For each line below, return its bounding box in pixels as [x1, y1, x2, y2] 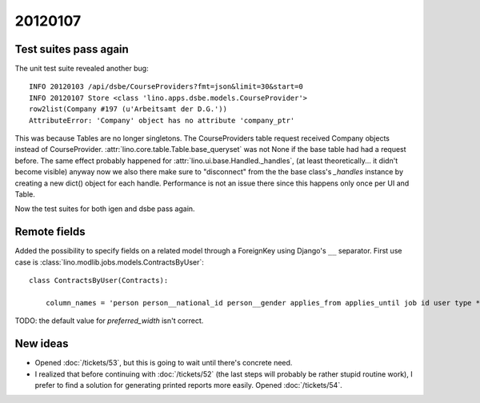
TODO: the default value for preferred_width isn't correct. [14, 316, 204, 325]
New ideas [14, 337, 69, 351]
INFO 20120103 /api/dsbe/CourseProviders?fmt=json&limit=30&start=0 [29, 82, 303, 91]
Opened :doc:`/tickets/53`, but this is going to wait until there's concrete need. [34, 358, 293, 368]
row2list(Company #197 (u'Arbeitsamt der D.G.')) [29, 105, 228, 114]
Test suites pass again [14, 42, 130, 56]
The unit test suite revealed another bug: [14, 64, 149, 74]
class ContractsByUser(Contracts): [29, 276, 169, 285]
